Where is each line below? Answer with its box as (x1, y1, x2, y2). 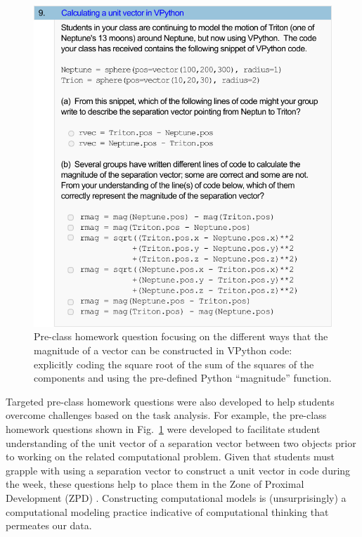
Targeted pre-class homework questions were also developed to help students (6, 394, 335, 408)
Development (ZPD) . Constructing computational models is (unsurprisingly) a (6, 491, 347, 505)
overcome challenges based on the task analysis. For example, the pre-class (6, 408, 327, 422)
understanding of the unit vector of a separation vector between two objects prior (6, 435, 356, 450)
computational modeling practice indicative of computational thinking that (6, 504, 329, 519)
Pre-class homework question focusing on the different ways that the (34, 329, 328, 344)
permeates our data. (6, 518, 92, 533)
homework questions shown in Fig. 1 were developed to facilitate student (6, 422, 321, 436)
